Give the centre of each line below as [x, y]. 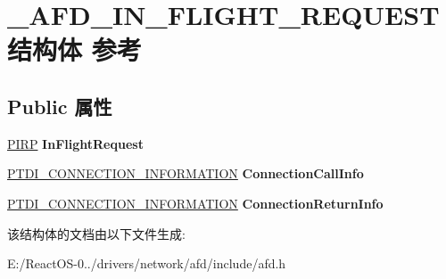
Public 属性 [60, 106]
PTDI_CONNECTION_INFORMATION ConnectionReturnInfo [195, 203]
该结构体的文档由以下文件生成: [96, 233]
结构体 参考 [74, 49]
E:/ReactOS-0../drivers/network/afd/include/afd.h [147, 263]
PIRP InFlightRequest [75, 143]
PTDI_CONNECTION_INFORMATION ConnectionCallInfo [186, 173]
